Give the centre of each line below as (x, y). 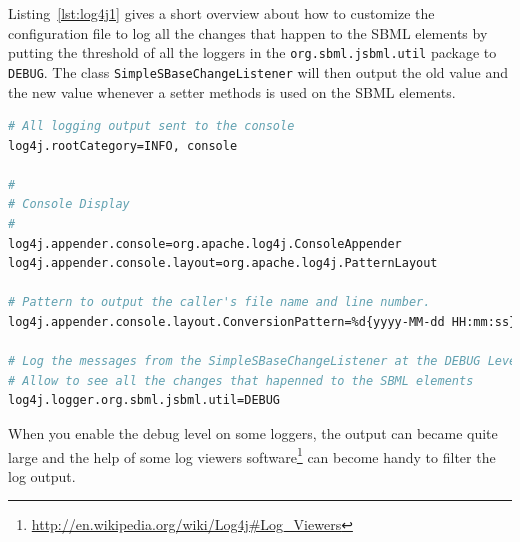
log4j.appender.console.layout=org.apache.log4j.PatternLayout (223, 263)
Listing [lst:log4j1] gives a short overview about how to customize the (221, 13)
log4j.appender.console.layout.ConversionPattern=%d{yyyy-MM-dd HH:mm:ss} (262, 322)
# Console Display (69, 204)
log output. (42, 475)
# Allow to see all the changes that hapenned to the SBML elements (241, 380)
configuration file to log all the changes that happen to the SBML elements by (248, 32)
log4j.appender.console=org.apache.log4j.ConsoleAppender (205, 243)
